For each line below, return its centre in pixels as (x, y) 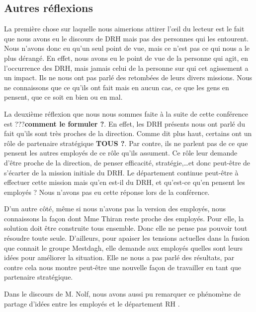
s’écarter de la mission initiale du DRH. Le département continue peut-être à (121, 172)
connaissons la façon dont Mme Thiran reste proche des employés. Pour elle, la (124, 218)
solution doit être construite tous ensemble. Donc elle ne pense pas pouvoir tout (126, 228)
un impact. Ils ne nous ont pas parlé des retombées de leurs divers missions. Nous (128, 78)
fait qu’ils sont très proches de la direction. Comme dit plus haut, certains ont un (128, 133)
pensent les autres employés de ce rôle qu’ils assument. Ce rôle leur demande (121, 153)
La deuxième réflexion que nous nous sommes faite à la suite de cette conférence (126, 113)
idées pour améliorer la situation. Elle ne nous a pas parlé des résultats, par (119, 257)
